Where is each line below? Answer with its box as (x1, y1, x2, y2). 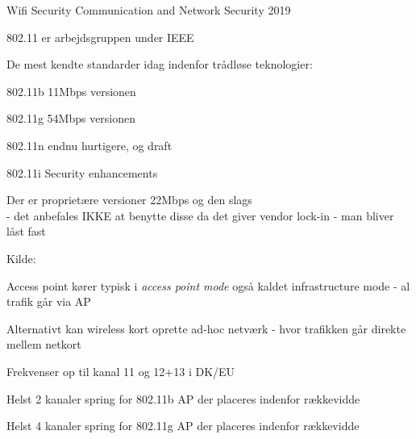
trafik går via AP (6, 293, 91, 310)
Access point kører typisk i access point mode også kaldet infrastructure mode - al (6, 277, 410, 294)
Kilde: (6, 249, 36, 266)
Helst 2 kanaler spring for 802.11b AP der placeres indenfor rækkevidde (6, 390, 360, 407)
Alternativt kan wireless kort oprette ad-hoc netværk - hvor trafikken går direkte (6, 320, 406, 337)
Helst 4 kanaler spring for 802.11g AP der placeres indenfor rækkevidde (6, 417, 360, 434)
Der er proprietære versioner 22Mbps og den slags (6, 191, 252, 208)
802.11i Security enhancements (6, 164, 158, 181)
